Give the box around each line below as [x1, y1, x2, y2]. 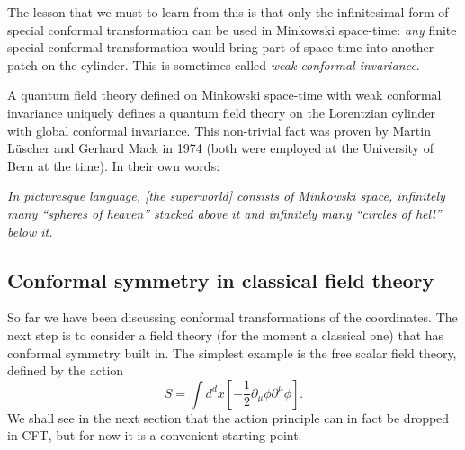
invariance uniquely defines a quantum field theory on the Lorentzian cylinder [7, 103, 436, 121]
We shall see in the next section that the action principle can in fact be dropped [7, 408, 450, 427]
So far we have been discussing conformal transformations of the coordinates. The [7, 308, 458, 327]
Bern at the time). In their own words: [7, 156, 220, 175]
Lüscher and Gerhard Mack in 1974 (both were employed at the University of [7, 139, 434, 157]
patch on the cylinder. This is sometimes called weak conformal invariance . [7, 55, 420, 74]
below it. [7, 221, 53, 240]
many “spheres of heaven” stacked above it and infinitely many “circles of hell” [7, 203, 442, 222]
